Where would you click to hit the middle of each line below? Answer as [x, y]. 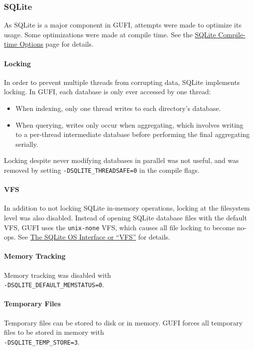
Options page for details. [56, 44]
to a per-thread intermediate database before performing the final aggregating [132, 134]
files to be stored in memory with [54, 332]
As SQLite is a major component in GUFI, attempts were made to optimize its [123, 25]
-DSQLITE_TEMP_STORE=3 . [42, 341]
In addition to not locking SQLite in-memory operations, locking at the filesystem [127, 208]
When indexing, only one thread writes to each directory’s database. [118, 108]
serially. [27, 144]
